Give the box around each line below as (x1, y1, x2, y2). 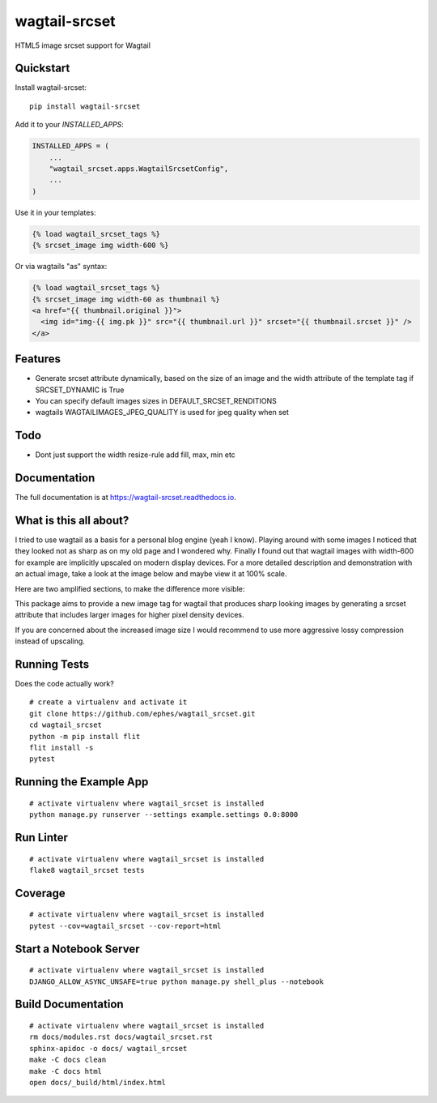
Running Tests (15, 657, 89, 671)
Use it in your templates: (15, 207, 96, 217)
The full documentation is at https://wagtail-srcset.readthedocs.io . (15, 493, 236, 502)
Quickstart (15, 62, 70, 75)
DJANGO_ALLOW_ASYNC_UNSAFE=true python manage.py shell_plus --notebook (29, 977, 324, 986)
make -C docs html (29, 1067, 103, 1075)
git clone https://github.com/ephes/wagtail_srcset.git (29, 709, 256, 718)
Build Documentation (15, 998, 125, 1011)
